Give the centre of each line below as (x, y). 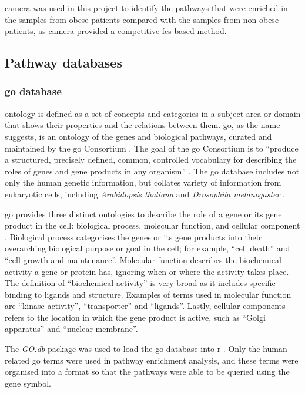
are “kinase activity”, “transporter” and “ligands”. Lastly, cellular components (145, 306)
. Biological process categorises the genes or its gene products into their (133, 236)
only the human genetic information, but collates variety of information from (143, 182)
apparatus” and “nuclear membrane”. (71, 329)
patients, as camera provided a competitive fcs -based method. (116, 31)
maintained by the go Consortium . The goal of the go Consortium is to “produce (152, 148)
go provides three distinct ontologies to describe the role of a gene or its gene (143, 214)
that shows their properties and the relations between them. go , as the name (143, 125)
